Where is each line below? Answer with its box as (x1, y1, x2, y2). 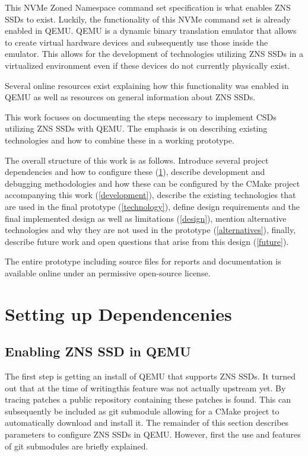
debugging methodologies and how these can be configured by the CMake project (5, 177, 300, 189)
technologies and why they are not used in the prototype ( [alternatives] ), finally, (5, 224, 296, 236)
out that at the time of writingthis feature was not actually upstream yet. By (5, 381, 286, 394)
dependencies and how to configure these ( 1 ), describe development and (5, 165, 265, 178)
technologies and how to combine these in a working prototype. (5, 133, 234, 146)
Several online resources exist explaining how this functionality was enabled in (5, 79, 289, 91)
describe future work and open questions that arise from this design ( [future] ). (5, 235, 289, 247)
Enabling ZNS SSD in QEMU (5, 342, 191, 361)
